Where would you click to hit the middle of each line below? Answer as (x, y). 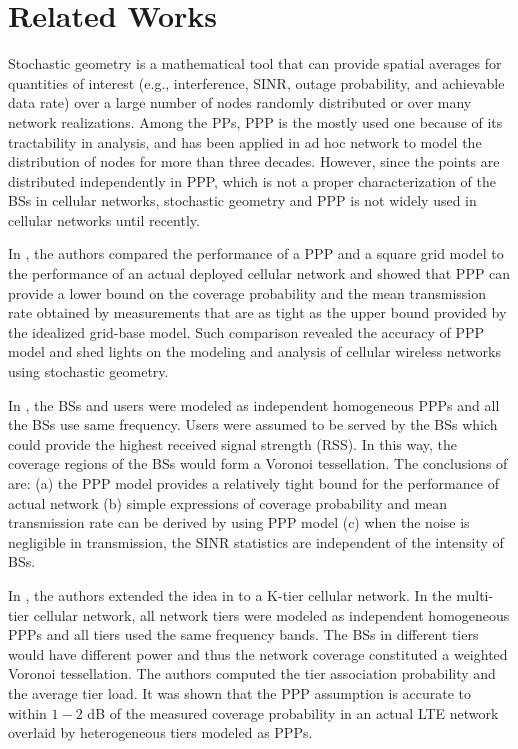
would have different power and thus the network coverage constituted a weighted (258, 653)
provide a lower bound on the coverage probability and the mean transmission (247, 292)
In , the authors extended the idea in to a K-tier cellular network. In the (230, 594)
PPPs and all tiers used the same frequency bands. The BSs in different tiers (243, 634)
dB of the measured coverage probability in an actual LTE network (293, 712)
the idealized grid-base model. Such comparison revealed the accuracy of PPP (246, 331)
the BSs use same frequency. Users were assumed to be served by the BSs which (253, 424)
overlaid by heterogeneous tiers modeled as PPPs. (160, 732)
